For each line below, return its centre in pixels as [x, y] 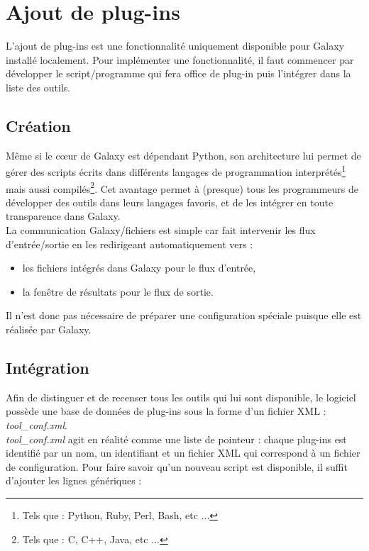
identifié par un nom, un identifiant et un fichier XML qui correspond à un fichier [183, 453]
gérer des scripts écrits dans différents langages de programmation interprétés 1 [176, 171]
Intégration [48, 367]
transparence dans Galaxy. [63, 216]
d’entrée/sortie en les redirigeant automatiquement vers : [130, 244]
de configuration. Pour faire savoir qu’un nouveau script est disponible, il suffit [177, 466]
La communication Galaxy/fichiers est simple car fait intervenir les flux [161, 229]
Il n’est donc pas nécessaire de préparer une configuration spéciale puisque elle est [184, 315]
